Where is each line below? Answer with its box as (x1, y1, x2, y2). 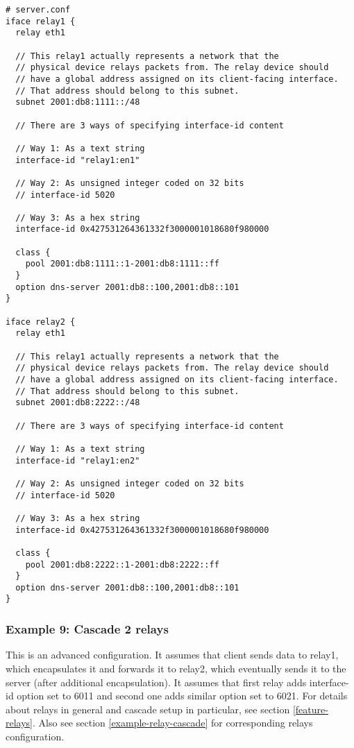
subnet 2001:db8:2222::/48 (15, 398, 140, 408)
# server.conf (6, 5, 71, 15)
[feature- (292, 702, 328, 716)
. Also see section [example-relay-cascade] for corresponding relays (33, 715, 313, 730)
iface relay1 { (6, 16, 76, 26)
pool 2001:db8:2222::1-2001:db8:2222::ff (25, 559, 219, 570)
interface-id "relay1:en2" (15, 455, 140, 466)
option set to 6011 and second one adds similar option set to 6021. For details (17, 688, 348, 703)
